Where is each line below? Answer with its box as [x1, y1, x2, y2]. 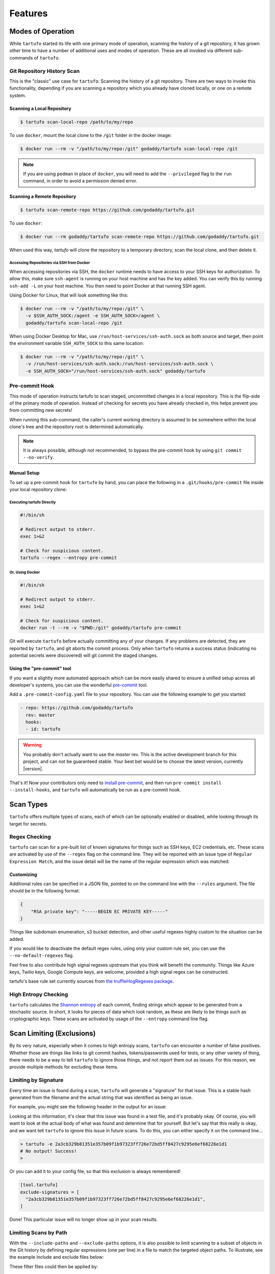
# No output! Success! [20, 1148, 77, 1154]
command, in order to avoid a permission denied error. [23, 178, 137, 184]
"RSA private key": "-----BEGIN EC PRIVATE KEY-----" [31, 909, 168, 914]
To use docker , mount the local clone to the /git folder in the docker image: [9, 132, 172, 138]
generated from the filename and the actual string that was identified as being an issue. [9, 1095, 193, 1100]
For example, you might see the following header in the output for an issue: [9, 1104, 167, 1110]
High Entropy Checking [9, 991, 68, 998]
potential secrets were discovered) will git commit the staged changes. [9, 652, 158, 658]
